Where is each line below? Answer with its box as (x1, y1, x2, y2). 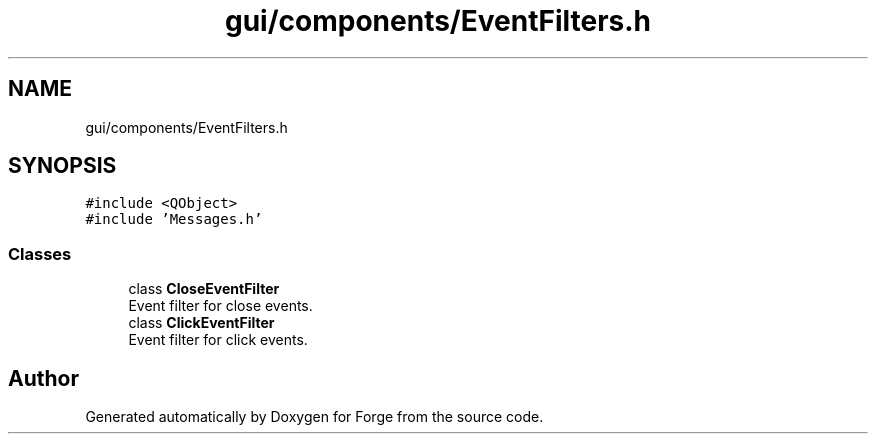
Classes (8, 243, 72, 264)
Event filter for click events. (128, 331, 308, 349)
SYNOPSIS (8, 153, 117, 179)
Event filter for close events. (128, 297, 313, 315)
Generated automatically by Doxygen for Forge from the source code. (85, 408, 544, 426)
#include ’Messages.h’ (85, 211, 263, 228)
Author (8, 365, 79, 391)
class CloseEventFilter (128, 280, 280, 298)
